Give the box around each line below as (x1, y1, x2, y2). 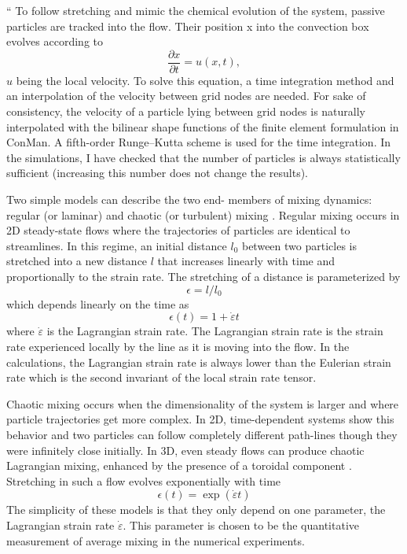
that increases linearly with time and (157, 253, 335, 269)
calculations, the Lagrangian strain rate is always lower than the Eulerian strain (6, 353, 391, 370)
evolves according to (6, 33, 103, 50)
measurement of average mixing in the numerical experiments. (6, 532, 305, 548)
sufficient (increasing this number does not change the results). (6, 164, 309, 181)
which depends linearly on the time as (6, 295, 189, 312)
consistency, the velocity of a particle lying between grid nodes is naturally (6, 103, 365, 120)
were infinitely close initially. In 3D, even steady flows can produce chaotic (6, 441, 365, 458)
